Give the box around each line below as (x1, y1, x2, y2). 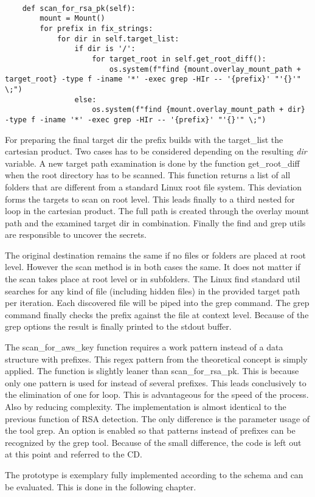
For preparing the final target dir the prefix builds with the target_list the (5, 133, 283, 145)
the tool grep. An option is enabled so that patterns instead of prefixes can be (5, 424, 296, 437)
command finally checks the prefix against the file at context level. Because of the (5, 308, 309, 321)
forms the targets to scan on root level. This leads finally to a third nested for (5, 192, 295, 205)
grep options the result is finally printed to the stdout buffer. (5, 320, 232, 333)
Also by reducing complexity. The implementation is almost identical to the (5, 400, 286, 412)
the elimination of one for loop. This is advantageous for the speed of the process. (5, 388, 309, 401)
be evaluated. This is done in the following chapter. (5, 480, 196, 493)
